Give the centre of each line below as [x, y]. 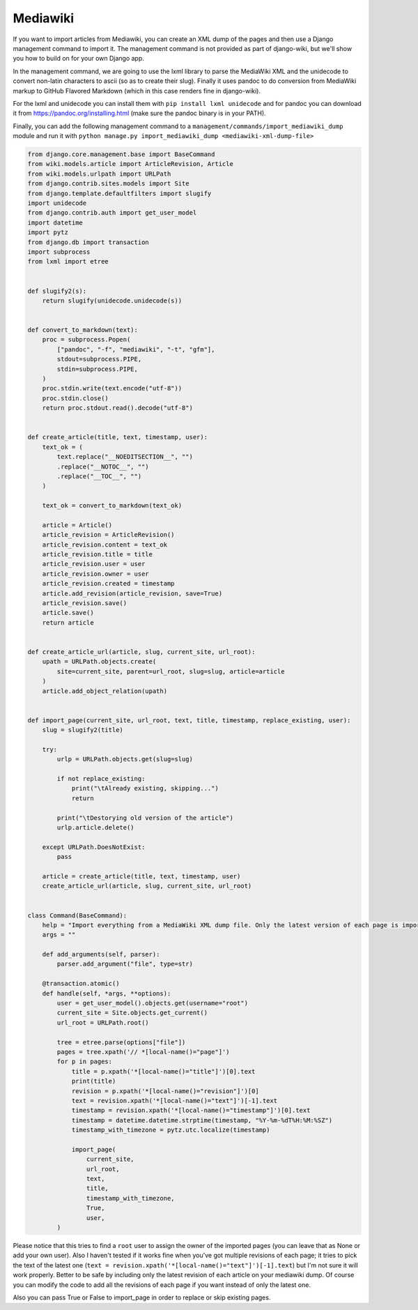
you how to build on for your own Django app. [78, 59]
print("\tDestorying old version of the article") [145, 818]
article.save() [68, 613]
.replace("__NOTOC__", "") [103, 466]
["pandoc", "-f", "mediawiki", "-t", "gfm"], [136, 349]
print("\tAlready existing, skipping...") [145, 789]
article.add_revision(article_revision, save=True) [132, 593]
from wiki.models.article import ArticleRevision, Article [130, 164]
